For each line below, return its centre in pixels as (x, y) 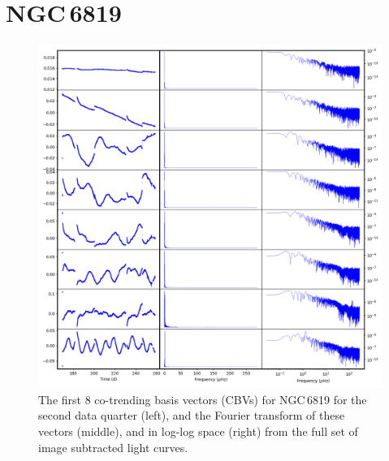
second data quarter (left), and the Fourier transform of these (192, 415)
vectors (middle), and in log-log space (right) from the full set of (198, 431)
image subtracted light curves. (113, 447)
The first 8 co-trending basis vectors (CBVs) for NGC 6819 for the (203, 399)
